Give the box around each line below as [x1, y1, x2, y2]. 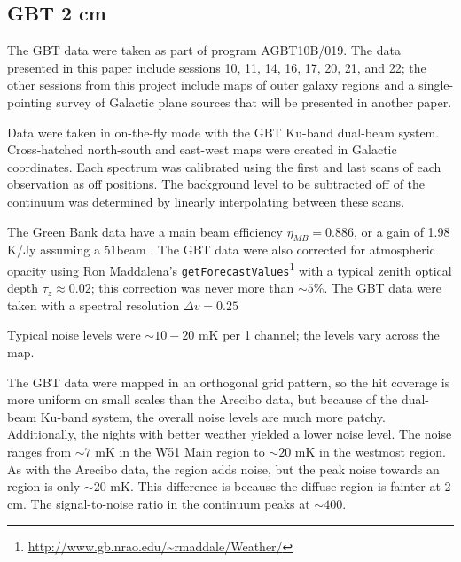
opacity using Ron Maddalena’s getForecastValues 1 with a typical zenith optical [7, 258, 452, 279]
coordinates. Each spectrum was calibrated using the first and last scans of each [7, 157, 441, 176]
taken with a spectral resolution [7, 295, 180, 314]
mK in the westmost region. [294, 442, 446, 460]
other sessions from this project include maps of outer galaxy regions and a [7, 75, 415, 94]
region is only [7, 477, 81, 496]
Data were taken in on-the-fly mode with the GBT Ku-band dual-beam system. [7, 122, 440, 141]
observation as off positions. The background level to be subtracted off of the [7, 175, 426, 193]
